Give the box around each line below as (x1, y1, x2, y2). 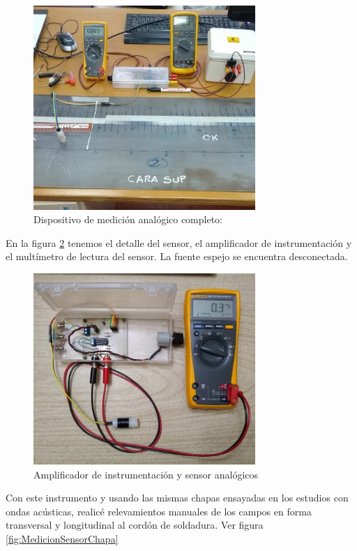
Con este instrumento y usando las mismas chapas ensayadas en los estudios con (6, 490, 349, 505)
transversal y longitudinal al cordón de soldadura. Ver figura (6, 518, 264, 532)
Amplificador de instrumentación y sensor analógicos (33, 467, 259, 481)
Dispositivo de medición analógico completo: (33, 212, 223, 227)
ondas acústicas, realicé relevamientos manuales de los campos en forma (6, 504, 312, 518)
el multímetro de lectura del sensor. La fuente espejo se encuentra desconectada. (6, 249, 348, 264)
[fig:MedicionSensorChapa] (6, 531, 119, 545)
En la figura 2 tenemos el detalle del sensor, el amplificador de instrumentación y (6, 235, 352, 250)
